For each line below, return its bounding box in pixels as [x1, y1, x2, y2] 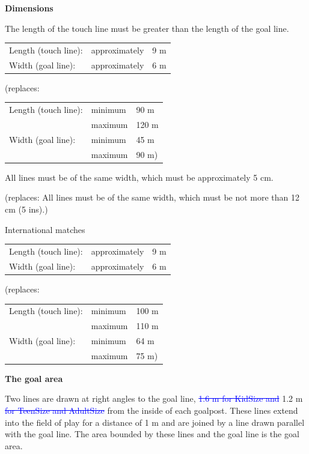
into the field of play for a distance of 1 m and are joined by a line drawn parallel [5, 416, 305, 428]
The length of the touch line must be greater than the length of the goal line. [5, 22, 289, 34]
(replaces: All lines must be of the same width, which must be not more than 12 [5, 191, 300, 204]
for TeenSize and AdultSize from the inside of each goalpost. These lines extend [5, 404, 298, 417]
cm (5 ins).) [5, 203, 48, 216]
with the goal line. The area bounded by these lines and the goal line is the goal [5, 428, 299, 440]
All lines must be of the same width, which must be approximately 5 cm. [5, 171, 274, 183]
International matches [5, 223, 85, 235]
